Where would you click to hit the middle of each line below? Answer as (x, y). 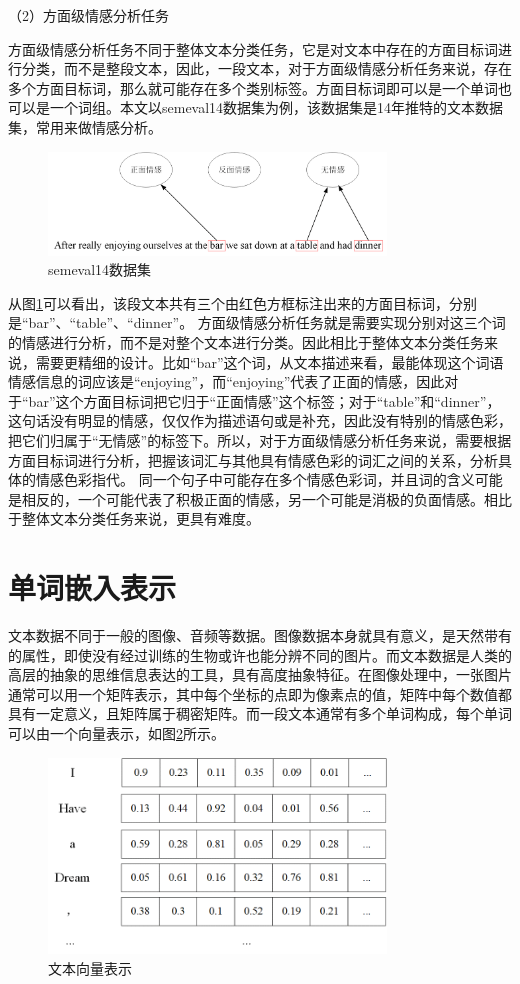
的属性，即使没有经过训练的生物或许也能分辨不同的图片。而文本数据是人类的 (260, 654)
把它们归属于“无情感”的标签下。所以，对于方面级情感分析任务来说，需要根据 (260, 440)
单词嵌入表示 (92, 587)
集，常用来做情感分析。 (85, 126)
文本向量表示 (90, 967)
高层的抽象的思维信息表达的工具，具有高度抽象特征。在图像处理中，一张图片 (260, 674)
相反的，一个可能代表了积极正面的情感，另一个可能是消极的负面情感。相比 (266, 498)
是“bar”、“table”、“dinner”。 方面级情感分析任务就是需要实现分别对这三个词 (257, 322)
